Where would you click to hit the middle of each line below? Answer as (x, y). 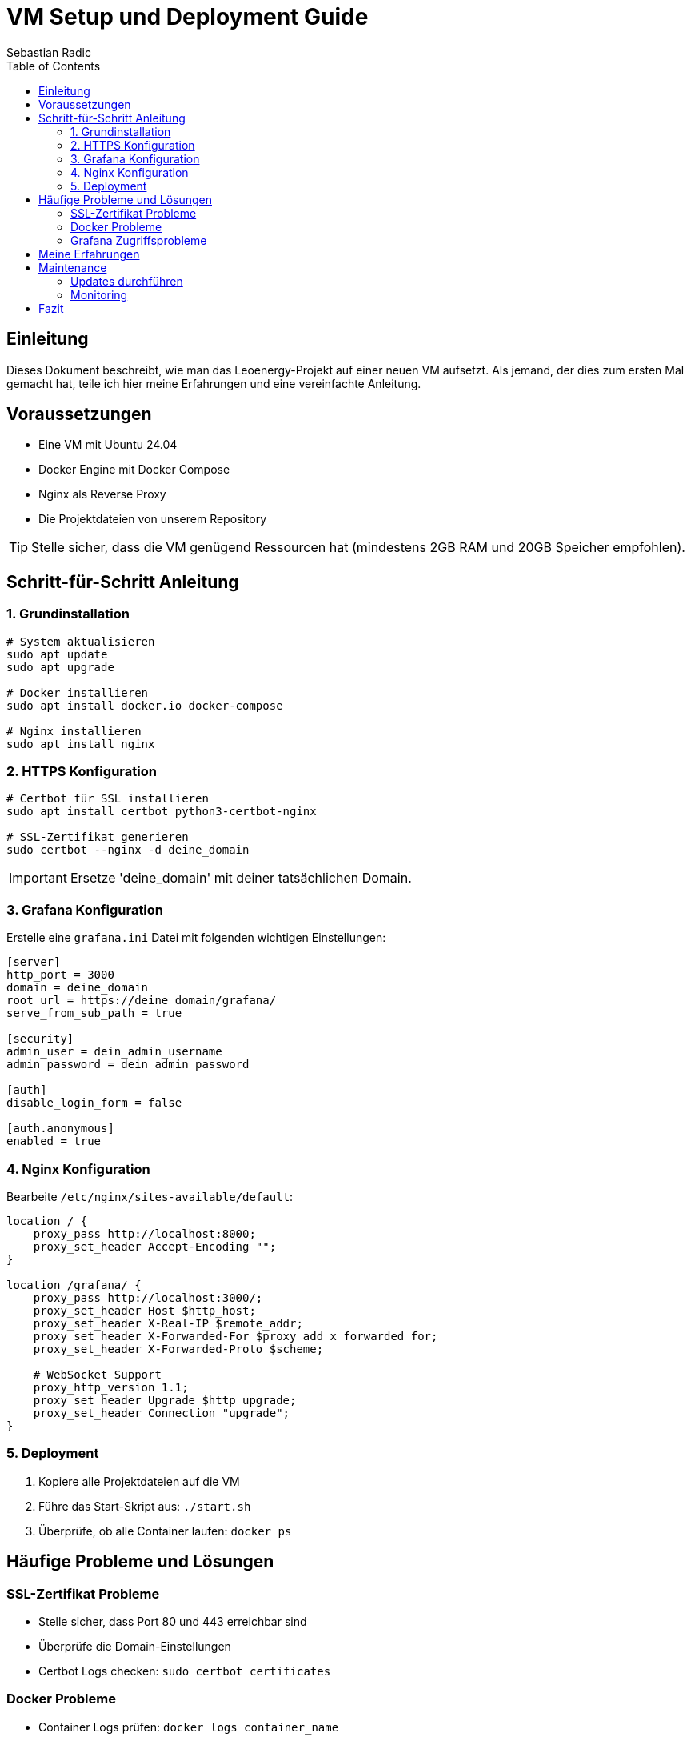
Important (38, 878)
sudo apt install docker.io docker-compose (145, 705)
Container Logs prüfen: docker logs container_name (189, 1727)
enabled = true (54, 1141)
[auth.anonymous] (60, 1129)
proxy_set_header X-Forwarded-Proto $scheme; (178, 1349)
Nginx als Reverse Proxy (102, 494)
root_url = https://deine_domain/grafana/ (142, 1001)
